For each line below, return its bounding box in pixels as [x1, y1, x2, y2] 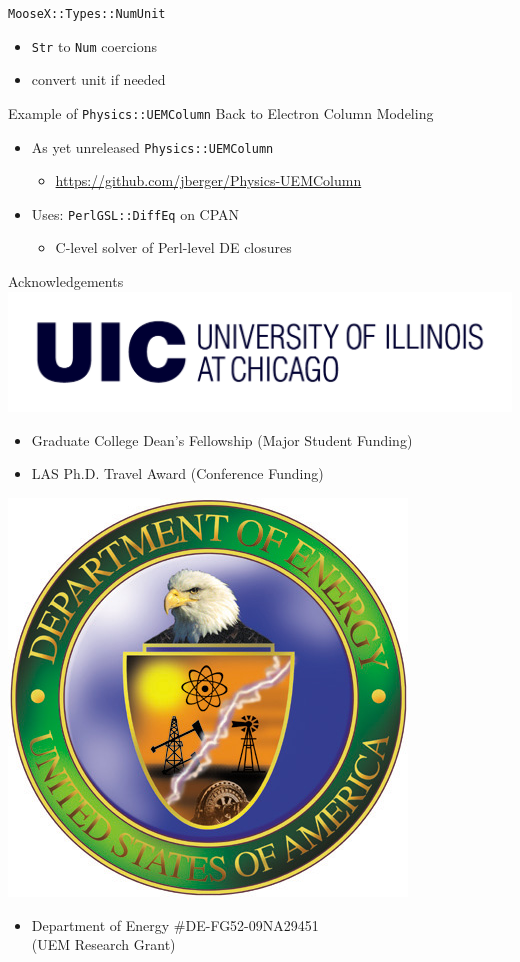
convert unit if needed [31, 69, 166, 90]
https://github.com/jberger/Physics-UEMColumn [55, 170, 362, 191]
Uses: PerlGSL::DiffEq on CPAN [31, 203, 240, 224]
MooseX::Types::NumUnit [8, 7, 166, 21]
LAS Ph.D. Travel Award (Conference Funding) [31, 463, 324, 484]
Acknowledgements [8, 271, 124, 292]
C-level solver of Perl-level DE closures [55, 237, 292, 258]
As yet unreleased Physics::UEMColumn [31, 136, 274, 157]
